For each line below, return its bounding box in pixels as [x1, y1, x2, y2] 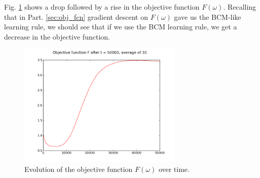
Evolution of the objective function [24, 163, 133, 174]
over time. [158, 163, 190, 174]
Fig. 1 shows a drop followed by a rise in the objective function [4, 2, 200, 12]
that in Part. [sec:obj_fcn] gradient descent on [4, 11, 148, 22]
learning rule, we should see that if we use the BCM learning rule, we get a [4, 21, 237, 32]
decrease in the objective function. [4, 31, 110, 42]
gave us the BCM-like [174, 11, 241, 22]
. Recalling [223, 2, 256, 12]
